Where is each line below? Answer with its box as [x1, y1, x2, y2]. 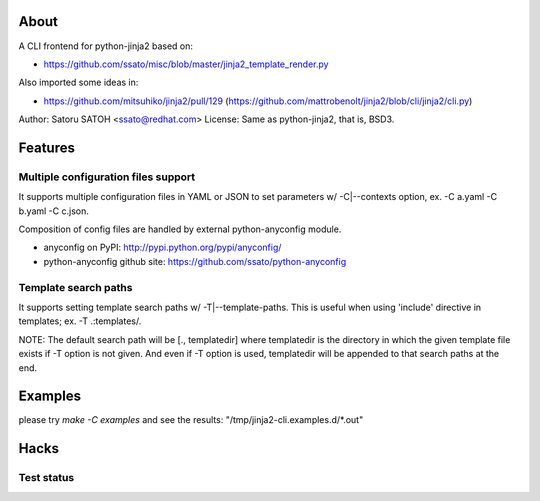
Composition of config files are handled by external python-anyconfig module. [18, 223, 342, 235]
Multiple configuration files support [18, 170, 196, 184]
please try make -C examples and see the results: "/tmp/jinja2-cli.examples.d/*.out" [18, 414, 364, 426]
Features [18, 139, 75, 156]
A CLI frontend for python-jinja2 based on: [18, 40, 194, 52]
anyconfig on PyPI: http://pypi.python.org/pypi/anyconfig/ [43, 241, 282, 254]
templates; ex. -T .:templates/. [18, 315, 142, 327]
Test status [18, 471, 75, 485]
